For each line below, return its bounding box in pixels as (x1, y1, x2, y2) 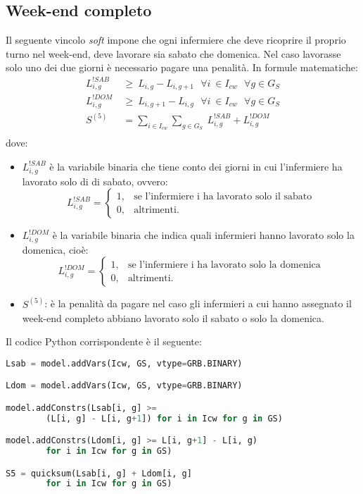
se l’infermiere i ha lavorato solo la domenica (127, 259, 321, 270)
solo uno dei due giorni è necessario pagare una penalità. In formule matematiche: (6, 60, 358, 75)
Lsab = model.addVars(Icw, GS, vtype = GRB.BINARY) (6, 358, 243, 369)
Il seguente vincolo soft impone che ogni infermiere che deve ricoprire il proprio (6, 32, 346, 47)
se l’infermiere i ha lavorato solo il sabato (134, 191, 312, 202)
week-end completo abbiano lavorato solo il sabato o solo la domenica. (22, 310, 324, 325)
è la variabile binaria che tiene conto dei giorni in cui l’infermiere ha (49, 159, 343, 173)
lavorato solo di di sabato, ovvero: (22, 173, 168, 188)
